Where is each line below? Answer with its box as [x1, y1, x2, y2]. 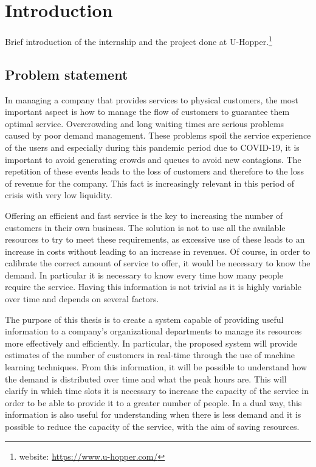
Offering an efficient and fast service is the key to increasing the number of [5, 209, 283, 221]
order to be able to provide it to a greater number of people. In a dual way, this [5, 396, 302, 409]
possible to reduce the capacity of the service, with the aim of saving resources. [5, 420, 300, 433]
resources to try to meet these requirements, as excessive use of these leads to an [5, 233, 305, 246]
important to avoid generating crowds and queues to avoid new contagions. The [5, 153, 301, 165]
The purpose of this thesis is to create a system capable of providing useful [5, 313, 284, 325]
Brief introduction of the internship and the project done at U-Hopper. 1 [5, 33, 272, 47]
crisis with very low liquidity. [5, 189, 112, 201]
